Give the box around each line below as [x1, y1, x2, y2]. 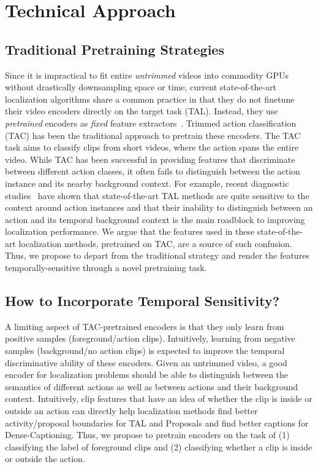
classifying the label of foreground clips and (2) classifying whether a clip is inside [5, 440, 312, 453]
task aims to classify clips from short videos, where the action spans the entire [5, 141, 299, 154]
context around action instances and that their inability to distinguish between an [5, 201, 313, 214]
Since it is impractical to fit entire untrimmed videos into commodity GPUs [5, 68, 289, 81]
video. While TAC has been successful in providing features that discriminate [5, 152, 295, 165]
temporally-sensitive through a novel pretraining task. [5, 261, 207, 274]
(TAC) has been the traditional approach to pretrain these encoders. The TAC [5, 128, 301, 141]
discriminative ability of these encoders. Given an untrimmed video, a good [5, 356, 287, 369]
